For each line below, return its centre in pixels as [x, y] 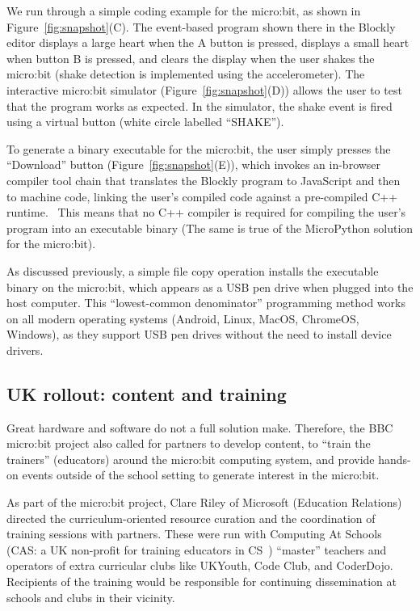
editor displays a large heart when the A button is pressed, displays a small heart [208, 42]
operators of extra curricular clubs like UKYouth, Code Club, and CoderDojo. [200, 565]
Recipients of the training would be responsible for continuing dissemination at [202, 582]
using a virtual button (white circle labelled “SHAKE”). [145, 122]
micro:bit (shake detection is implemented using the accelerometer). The [186, 74]
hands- [395, 459]
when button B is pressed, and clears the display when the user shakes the [191, 58]
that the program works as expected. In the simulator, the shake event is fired [199, 105]
